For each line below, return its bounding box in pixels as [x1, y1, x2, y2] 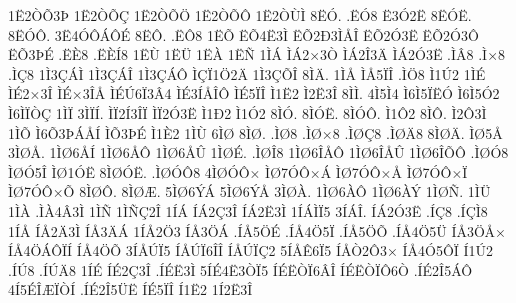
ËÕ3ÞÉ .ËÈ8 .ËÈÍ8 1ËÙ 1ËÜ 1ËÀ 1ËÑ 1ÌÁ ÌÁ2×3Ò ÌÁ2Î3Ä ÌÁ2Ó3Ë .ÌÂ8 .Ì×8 [8, 44, 506, 65]
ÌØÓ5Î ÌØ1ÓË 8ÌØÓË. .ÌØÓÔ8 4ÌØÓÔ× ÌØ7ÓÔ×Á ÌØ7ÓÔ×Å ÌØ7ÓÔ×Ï [8, 161, 468, 182]
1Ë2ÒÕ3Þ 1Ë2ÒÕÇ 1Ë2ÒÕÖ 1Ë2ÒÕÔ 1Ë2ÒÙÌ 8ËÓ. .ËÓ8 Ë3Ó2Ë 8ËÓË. [8, 5, 472, 25]
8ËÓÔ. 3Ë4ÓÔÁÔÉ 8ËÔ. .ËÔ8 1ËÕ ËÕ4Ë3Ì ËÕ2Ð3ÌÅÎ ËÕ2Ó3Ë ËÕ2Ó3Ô [8, 24, 479, 45]
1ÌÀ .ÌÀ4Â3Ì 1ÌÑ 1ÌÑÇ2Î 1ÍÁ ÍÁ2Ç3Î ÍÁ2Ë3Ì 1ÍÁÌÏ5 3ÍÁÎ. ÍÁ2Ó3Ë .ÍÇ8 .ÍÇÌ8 [8, 200, 488, 221]
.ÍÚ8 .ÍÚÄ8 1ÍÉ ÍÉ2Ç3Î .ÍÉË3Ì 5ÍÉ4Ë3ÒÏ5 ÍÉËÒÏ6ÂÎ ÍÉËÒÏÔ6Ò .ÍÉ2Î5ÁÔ [8, 259, 473, 280]
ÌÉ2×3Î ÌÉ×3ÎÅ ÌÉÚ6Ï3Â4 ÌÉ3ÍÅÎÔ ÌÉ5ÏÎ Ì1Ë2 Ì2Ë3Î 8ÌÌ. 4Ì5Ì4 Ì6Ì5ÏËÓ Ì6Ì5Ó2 [8, 83, 500, 104]
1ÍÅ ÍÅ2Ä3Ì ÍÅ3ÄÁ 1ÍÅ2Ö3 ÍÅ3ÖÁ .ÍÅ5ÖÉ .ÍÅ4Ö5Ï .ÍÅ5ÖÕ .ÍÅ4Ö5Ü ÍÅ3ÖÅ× [8, 220, 506, 241]
